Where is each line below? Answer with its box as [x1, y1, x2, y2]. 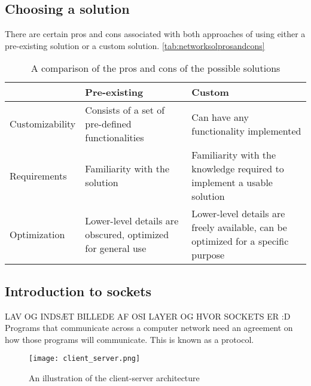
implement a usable [191, 175, 273, 190]
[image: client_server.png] [29, 354, 141, 363]
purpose [191, 248, 225, 262]
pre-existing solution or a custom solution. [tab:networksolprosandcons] [5, 39, 265, 51]
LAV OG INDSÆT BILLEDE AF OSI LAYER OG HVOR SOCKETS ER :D [5, 309, 291, 322]
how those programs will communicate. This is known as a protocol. [5, 333, 254, 345]
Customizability [10, 117, 76, 131]
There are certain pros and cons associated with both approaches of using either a [5, 28, 306, 40]
